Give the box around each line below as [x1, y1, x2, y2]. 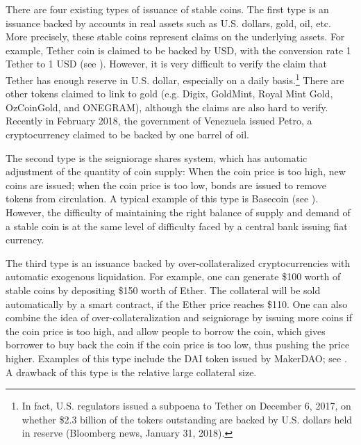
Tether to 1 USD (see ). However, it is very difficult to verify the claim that [6, 56, 327, 71]
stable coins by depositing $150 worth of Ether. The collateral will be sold [6, 282, 321, 297]
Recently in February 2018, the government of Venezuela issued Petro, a [6, 113, 312, 128]
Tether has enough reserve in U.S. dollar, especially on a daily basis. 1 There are [6, 70, 344, 87]
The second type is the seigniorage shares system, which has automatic [6, 150, 308, 165]
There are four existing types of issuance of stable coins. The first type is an [6, 2, 329, 16]
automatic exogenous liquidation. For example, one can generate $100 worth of [6, 269, 341, 284]
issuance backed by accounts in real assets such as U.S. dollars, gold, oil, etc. [6, 15, 331, 30]
